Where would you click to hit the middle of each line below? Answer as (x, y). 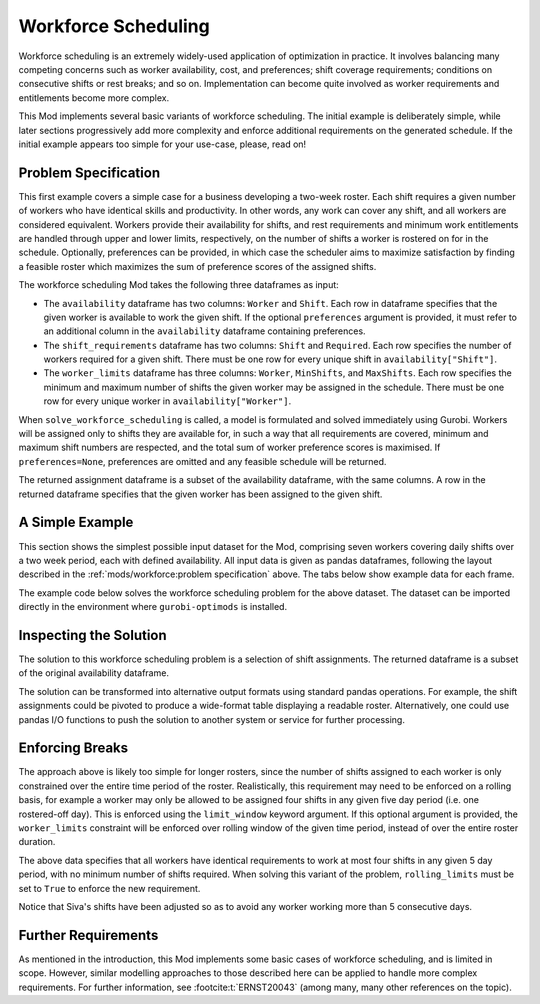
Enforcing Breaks (73, 748)
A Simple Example (76, 522)
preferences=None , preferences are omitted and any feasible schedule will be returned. (202, 461)
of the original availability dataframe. (94, 673)
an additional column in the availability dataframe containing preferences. (204, 331)
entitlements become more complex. (94, 97)
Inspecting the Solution (92, 635)
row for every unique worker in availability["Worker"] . (167, 401)
